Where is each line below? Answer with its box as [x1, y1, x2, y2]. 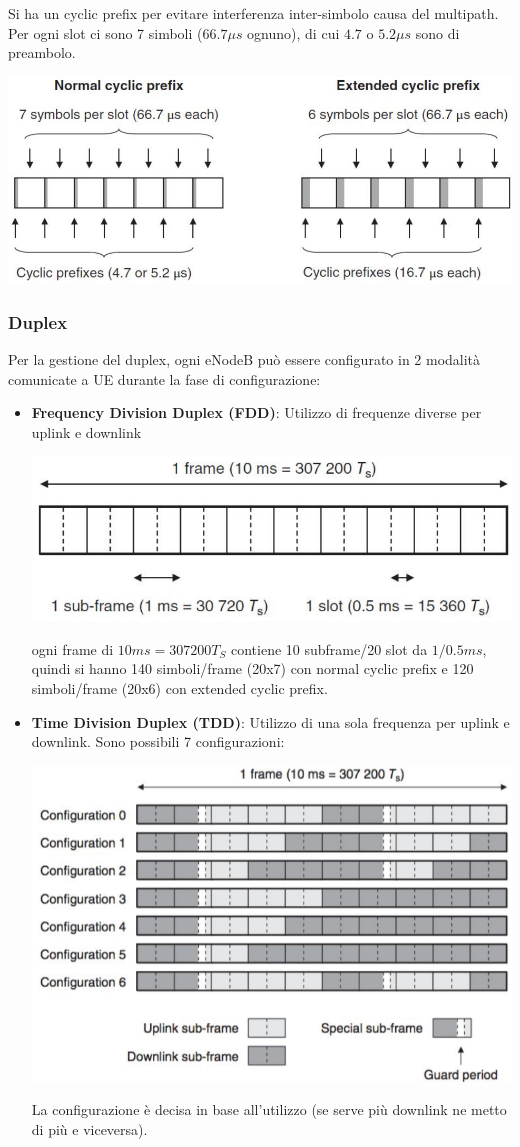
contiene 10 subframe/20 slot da [230, 638, 428, 659]
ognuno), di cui [247, 22, 340, 43]
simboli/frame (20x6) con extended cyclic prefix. [31, 677, 328, 698]
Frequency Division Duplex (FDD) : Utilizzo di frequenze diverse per [31, 402, 482, 423]
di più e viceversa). [31, 1118, 148, 1139]
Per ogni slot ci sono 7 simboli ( [8, 22, 203, 43]
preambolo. [8, 42, 76, 63]
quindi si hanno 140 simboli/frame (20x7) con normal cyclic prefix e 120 [31, 658, 474, 679]
